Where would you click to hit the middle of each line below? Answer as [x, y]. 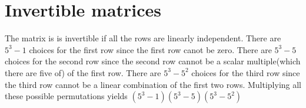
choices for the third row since [246, 72]
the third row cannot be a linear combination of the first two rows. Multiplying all [153, 84]
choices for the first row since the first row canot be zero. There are [150, 49]
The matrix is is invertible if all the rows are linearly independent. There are [143, 38]
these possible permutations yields [66, 96]
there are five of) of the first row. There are [83, 72]
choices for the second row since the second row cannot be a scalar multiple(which [153, 61]
